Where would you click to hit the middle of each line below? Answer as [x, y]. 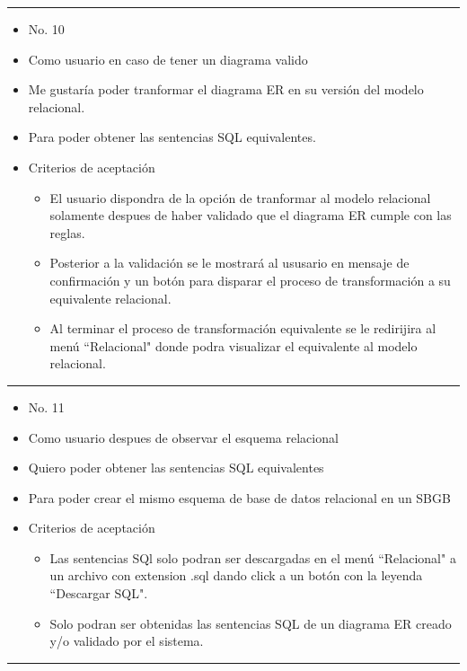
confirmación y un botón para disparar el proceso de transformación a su [250, 280]
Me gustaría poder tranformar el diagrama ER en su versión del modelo [226, 89]
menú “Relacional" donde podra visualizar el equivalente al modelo [233, 345]
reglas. [67, 232]
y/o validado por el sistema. [127, 641]
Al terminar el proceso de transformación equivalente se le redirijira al [243, 328]
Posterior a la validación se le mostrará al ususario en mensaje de [229, 263]
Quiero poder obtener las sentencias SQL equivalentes [176, 468]
